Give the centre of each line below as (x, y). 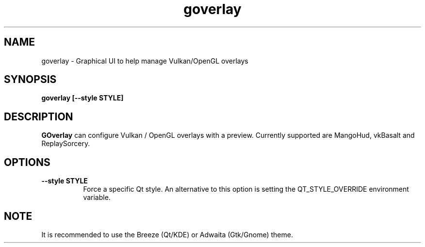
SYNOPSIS (30, 80)
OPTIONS (27, 162)
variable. (97, 198)
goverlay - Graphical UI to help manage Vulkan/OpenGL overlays (145, 61)
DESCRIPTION (39, 116)
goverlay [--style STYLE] (82, 98)
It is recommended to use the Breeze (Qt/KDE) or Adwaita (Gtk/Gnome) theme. (167, 234)
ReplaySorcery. (66, 144)
